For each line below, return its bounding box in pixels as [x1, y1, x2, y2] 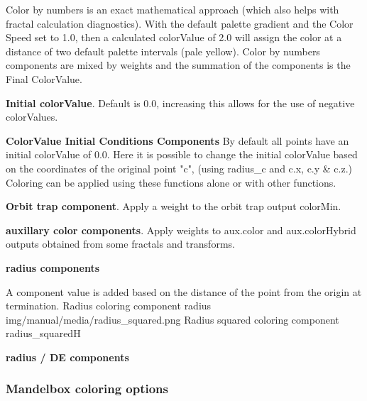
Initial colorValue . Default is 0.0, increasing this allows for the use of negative [6, 95, 355, 110]
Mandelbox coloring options [6, 380, 168, 397]
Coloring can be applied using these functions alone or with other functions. [6, 175, 336, 189]
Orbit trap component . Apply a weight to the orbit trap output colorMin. [6, 199, 341, 214]
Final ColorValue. [6, 71, 82, 86]
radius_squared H [6, 326, 81, 341]
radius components [6, 260, 100, 275]
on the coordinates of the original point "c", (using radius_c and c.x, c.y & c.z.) [6, 160, 353, 175]
